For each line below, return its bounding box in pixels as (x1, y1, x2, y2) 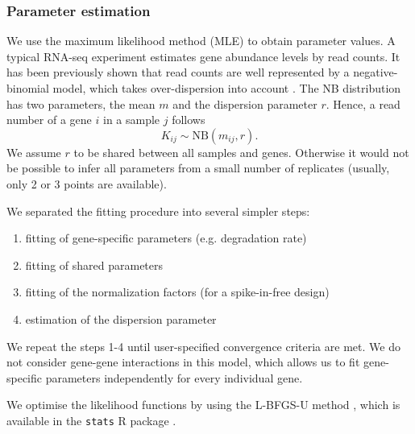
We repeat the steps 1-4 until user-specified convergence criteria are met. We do (6, 337, 400, 354)
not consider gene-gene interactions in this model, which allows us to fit (6, 353, 360, 370)
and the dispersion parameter (172, 95, 317, 112)
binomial (6, 80, 49, 96)
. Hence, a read (326, 95, 400, 112)
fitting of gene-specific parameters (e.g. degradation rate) (25, 229, 307, 246)
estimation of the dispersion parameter (25, 310, 217, 327)
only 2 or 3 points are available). (6, 175, 167, 192)
